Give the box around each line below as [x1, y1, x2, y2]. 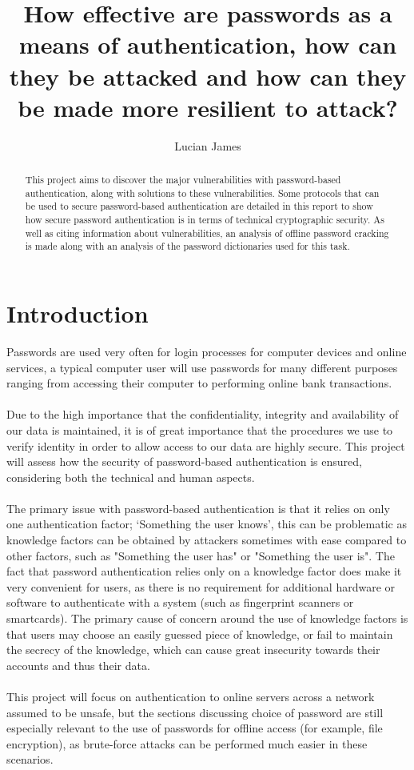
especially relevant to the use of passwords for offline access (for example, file [6, 720, 383, 736]
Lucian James [174, 137, 241, 154]
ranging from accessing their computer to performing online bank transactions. [6, 375, 392, 391]
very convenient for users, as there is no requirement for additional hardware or [6, 578, 396, 595]
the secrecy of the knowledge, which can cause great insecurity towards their [6, 641, 380, 658]
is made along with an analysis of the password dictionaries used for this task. [25, 239, 350, 253]
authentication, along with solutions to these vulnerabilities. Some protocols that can [25, 186, 380, 199]
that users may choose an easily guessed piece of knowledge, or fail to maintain [6, 625, 393, 642]
